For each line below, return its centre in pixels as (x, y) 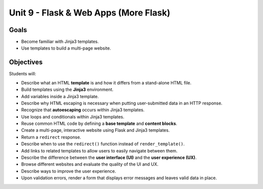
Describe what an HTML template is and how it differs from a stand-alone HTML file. (106, 83)
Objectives (26, 62)
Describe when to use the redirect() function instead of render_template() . (103, 144)
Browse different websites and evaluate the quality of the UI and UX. (90, 164)
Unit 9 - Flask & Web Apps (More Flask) (90, 13)
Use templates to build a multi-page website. (66, 48)
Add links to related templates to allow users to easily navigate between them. (99, 151)
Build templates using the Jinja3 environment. (67, 89)
